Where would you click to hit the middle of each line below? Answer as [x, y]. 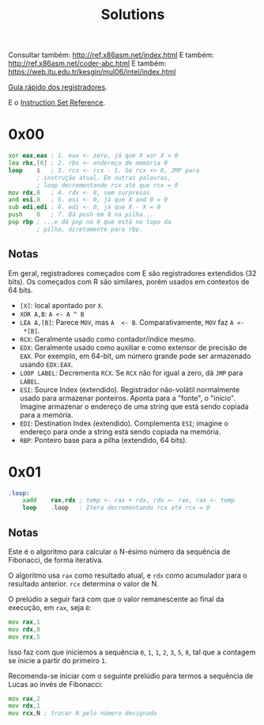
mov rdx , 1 [25, 706]
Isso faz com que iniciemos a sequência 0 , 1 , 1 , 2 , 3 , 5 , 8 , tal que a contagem [132, 652]
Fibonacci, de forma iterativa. [56, 559]
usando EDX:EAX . [46, 364]
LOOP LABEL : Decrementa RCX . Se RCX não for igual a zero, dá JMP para [131, 372]
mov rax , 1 [25, 622]
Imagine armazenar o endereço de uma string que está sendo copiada [134, 406]
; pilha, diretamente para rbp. [90, 229]
